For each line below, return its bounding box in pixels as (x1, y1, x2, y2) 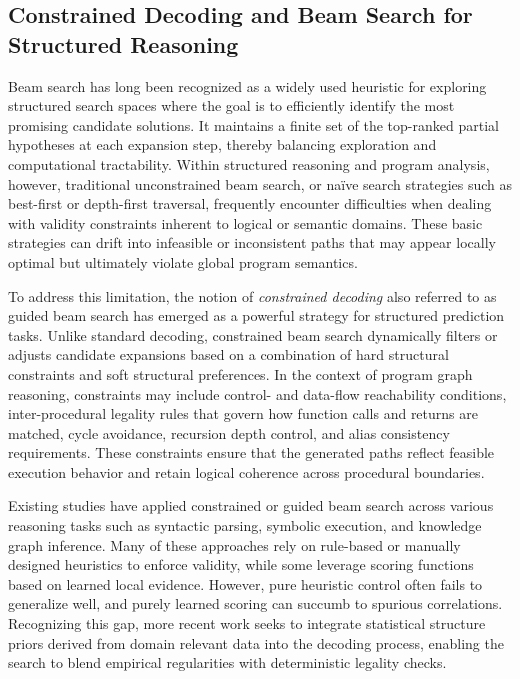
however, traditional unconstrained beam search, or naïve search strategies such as (8, 173, 512, 194)
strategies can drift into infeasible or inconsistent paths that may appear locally (8, 232, 496, 253)
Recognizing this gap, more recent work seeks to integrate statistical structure (8, 613, 486, 634)
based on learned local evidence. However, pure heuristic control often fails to (8, 573, 483, 594)
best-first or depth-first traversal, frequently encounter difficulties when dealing (8, 193, 492, 214)
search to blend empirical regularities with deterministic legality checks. (8, 652, 447, 673)
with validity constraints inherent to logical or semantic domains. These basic (8, 212, 483, 233)
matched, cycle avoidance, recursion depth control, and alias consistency (8, 422, 450, 443)
